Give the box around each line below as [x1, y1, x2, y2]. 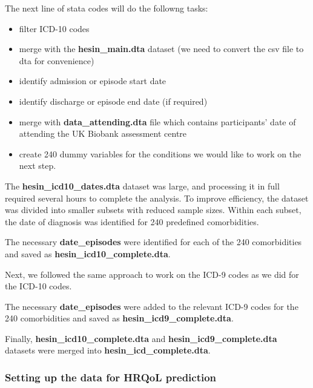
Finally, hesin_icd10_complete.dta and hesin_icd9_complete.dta [5, 332, 277, 344]
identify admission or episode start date [19, 74, 166, 87]
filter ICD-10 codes [19, 22, 90, 35]
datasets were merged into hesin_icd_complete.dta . [5, 344, 211, 357]
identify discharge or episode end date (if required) [19, 94, 208, 107]
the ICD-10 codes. [5, 280, 72, 292]
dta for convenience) [19, 54, 94, 67]
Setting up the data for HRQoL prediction [5, 369, 217, 384]
